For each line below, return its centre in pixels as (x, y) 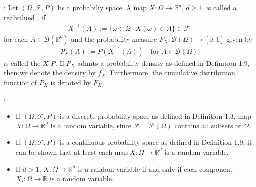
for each (16, 38)
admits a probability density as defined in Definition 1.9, (163, 63)
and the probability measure (114, 38)
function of (21, 82)
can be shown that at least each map (72, 152)
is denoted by (71, 82)
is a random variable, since (91, 125)
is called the (22, 63)
